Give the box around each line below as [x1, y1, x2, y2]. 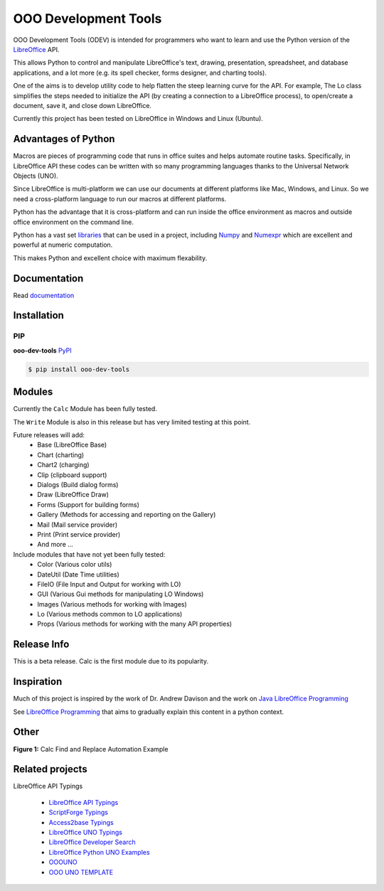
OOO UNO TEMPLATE [48, 868, 114, 876]
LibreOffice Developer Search [48, 838, 137, 846]
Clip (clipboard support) [37, 470, 107, 479]
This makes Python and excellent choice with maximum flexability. [13, 253, 208, 262]
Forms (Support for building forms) [37, 500, 140, 508]
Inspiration [13, 676, 63, 688]
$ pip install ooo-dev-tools [28, 365, 130, 373]
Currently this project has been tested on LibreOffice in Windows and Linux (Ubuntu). [13, 114, 263, 123]
